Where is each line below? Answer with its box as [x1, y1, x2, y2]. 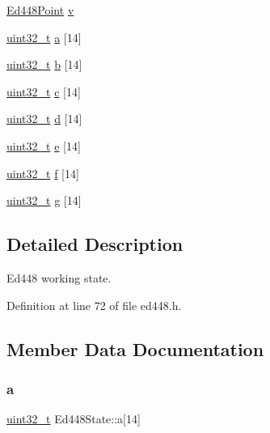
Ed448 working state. [6, 269, 112, 286]
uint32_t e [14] [6, 137, 81, 154]
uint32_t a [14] [6, 28, 82, 45]
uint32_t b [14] [6, 56, 82, 73]
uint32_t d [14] [6, 110, 82, 127]
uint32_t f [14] [6, 164, 79, 181]
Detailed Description [6, 231, 184, 257]
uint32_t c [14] [6, 83, 81, 100]
